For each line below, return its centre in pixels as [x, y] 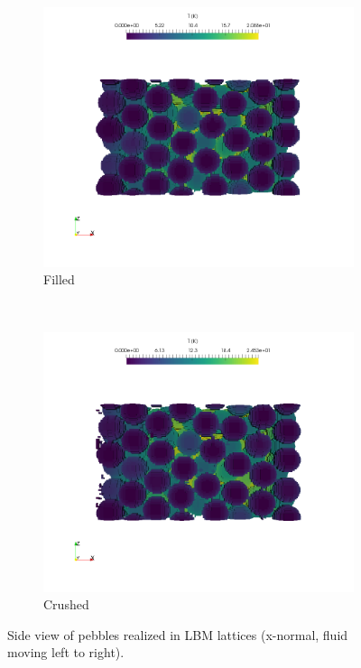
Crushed [66, 604]
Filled [59, 279]
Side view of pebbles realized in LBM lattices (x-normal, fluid [178, 634]
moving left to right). [66, 652]
